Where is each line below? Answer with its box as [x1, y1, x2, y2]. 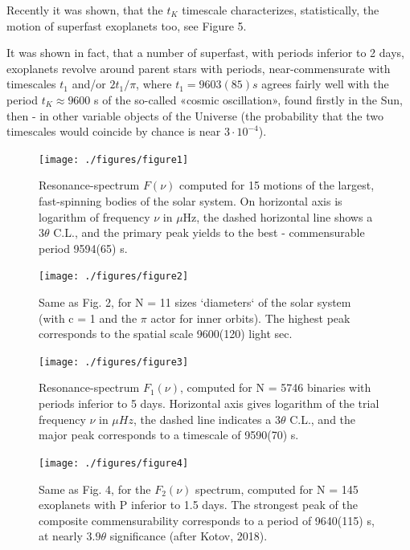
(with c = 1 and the [39, 309, 137, 326]
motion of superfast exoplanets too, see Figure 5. [6, 17, 247, 34]
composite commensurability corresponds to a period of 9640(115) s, [39, 511, 375, 528]
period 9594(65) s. [39, 239, 128, 256]
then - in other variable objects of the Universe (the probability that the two [6, 107, 383, 124]
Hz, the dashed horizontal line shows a [182, 208, 373, 225]
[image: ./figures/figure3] [39, 356, 189, 368]
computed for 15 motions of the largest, [178, 177, 375, 194]
